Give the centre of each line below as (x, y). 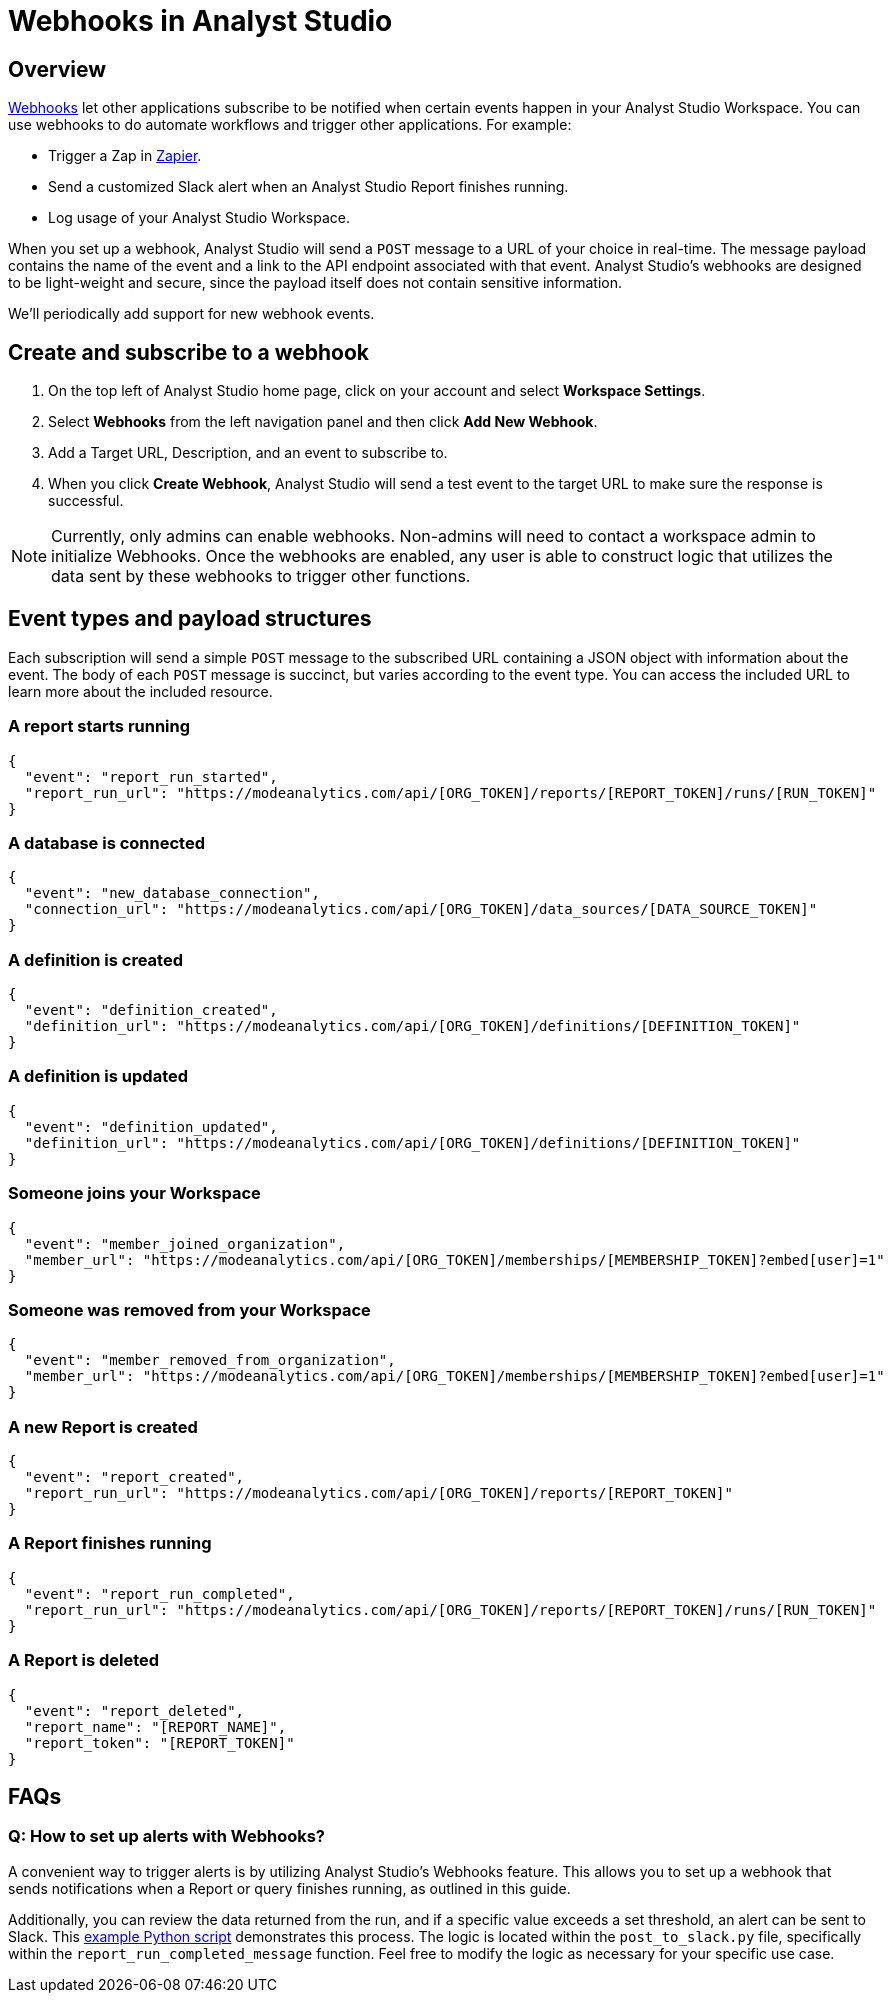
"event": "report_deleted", (134, 1710)
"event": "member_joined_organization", (185, 1243)
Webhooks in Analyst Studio (200, 21)
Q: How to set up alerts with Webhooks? (167, 1836)
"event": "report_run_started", (151, 776)
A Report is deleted (84, 1660)
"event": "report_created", (134, 1477)
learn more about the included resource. (140, 691)
